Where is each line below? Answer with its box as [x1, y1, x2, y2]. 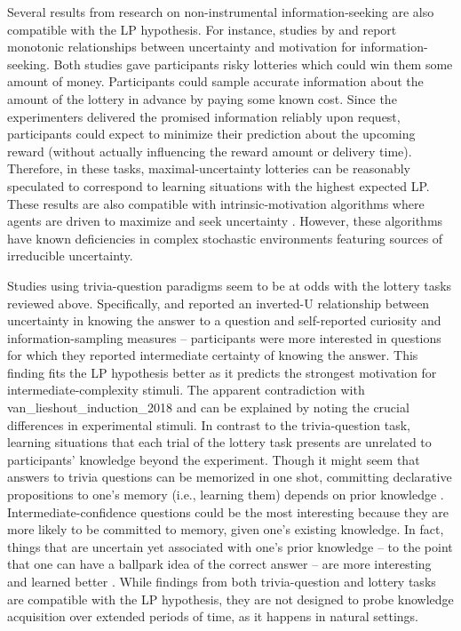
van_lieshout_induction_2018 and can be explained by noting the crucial [7, 398, 409, 417]
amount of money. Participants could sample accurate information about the [7, 72, 424, 91]
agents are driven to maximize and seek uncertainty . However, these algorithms [7, 212, 443, 230]
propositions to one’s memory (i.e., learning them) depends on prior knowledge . [7, 485, 444, 504]
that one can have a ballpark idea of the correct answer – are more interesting [7, 555, 432, 573]
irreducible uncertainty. [7, 246, 133, 265]
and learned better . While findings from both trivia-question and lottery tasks [7, 572, 436, 590]
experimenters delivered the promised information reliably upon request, [7, 107, 401, 125]
